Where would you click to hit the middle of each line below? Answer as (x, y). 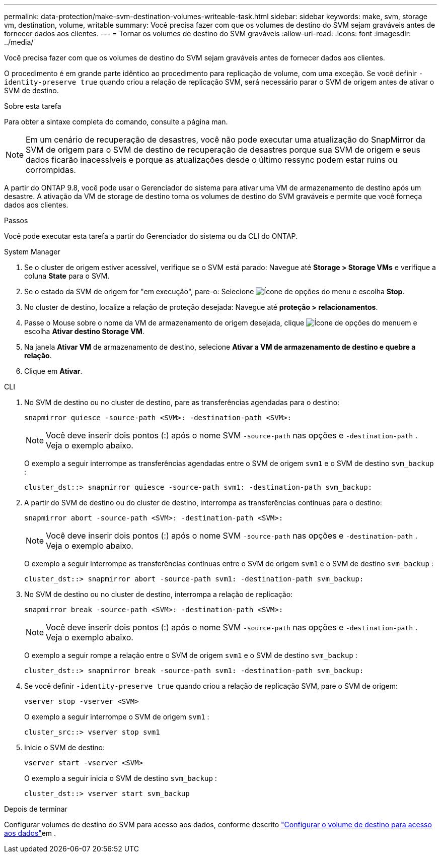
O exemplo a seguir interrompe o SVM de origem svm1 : (117, 717)
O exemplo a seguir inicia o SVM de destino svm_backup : (121, 778)
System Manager (32, 252)
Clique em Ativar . (53, 371)
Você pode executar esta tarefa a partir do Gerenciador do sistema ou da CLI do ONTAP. (151, 236)
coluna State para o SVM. (67, 276)
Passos (16, 220)
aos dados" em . (30, 833)
